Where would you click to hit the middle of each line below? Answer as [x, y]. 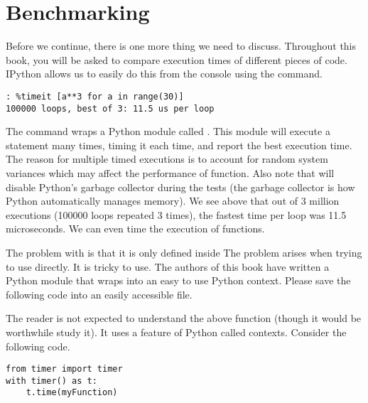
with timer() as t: [52, 381]
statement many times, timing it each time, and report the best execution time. [179, 145]
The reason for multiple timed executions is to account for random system [167, 159]
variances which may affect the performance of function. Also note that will [170, 173]
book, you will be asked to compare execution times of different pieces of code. [177, 59]
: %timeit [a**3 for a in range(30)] [95, 96]
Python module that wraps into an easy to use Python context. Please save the [178, 280]
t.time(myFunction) [72, 393]
